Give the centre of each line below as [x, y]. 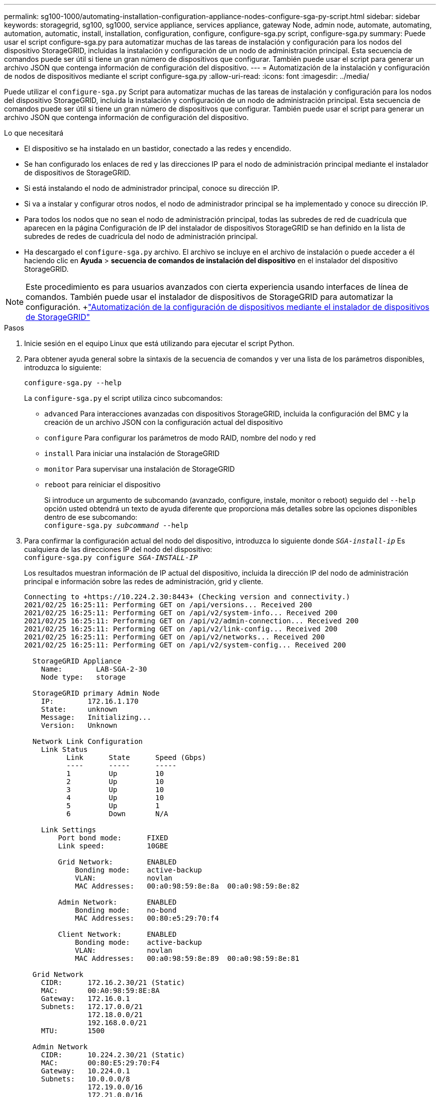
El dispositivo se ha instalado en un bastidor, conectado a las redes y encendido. [158, 148]
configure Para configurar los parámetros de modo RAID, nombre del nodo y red [180, 438]
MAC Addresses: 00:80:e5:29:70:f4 [147, 918]
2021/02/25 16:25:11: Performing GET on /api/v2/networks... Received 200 [175, 637]
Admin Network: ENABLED [117, 902]
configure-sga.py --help [73, 383]
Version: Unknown [79, 725]
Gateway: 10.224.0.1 [85, 1071]
